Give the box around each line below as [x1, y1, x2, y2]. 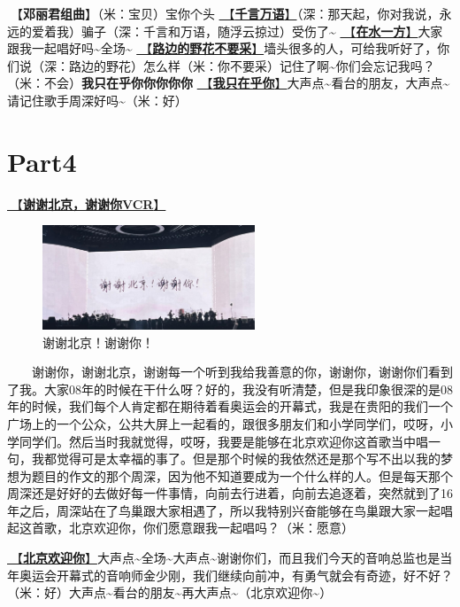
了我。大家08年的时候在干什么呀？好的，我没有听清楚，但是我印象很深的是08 [7, 379, 453, 398]
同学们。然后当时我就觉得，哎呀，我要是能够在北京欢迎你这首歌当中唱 [19, 432, 428, 450]
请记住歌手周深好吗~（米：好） [7, 90, 188, 109]
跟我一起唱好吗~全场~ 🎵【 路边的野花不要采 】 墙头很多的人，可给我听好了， [7, 39, 438, 58]
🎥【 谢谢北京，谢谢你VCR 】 [7, 194, 166, 213]
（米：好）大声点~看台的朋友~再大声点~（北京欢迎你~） [7, 583, 333, 602]
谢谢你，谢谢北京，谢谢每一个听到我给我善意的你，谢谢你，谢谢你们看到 [32, 362, 453, 381]
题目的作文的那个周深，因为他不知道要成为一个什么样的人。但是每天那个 [31, 466, 453, 485]
